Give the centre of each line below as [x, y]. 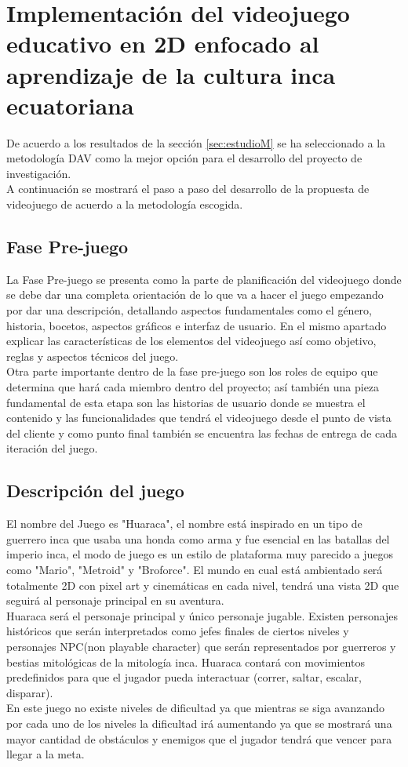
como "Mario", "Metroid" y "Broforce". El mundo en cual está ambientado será [195, 569]
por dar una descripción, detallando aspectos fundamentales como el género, [189, 310]
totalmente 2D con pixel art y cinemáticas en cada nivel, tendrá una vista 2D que [203, 585]
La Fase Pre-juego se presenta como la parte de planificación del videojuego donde [204, 279]
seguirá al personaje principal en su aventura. [115, 600]
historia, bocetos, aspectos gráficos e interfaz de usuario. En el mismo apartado [197, 325]
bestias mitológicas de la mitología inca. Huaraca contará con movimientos [186, 662]
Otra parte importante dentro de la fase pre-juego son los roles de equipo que [192, 371]
